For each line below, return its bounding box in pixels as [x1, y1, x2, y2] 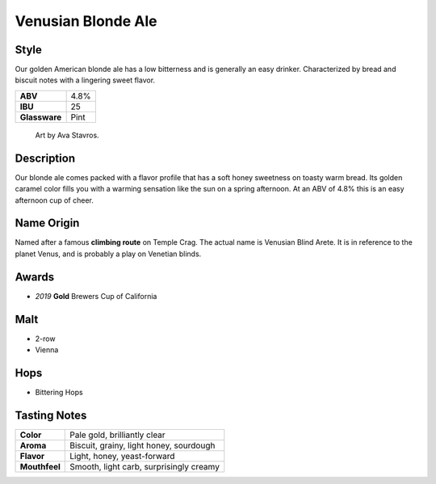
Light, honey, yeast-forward [69, 450, 175, 461]
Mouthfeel [19, 461, 61, 472]
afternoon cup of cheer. [15, 195, 94, 205]
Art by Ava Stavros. [35, 130, 100, 140]
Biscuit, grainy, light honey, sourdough [69, 440, 216, 451]
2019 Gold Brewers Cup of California [35, 291, 157, 301]
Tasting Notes [15, 408, 87, 422]
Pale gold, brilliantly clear [69, 429, 166, 440]
